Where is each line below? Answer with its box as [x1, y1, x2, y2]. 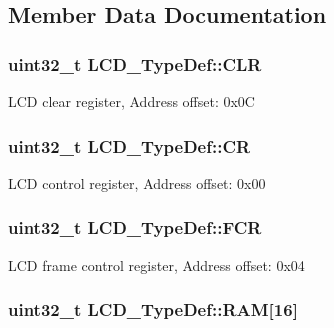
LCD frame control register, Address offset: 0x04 [8, 254, 305, 275]
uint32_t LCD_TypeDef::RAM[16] [8, 297, 298, 322]
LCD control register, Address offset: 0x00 [8, 172, 266, 193]
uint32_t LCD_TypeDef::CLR [8, 51, 262, 76]
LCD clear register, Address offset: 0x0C [8, 91, 255, 111]
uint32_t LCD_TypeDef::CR [8, 133, 251, 158]
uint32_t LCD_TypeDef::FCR [8, 215, 262, 240]
